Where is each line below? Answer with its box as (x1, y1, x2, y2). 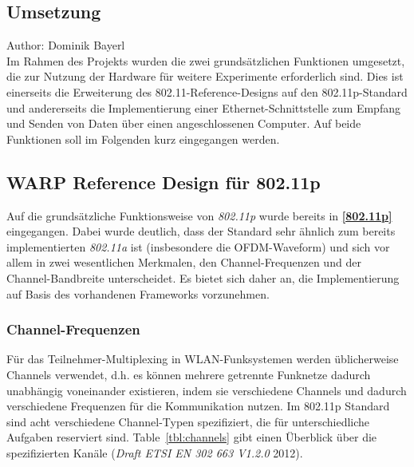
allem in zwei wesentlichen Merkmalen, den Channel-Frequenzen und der (6, 254, 361, 271)
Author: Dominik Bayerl (6, 37, 125, 53)
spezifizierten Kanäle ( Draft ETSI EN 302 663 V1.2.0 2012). (6, 444, 303, 461)
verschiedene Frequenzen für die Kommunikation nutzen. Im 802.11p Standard (6, 398, 390, 414)
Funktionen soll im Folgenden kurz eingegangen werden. (6, 130, 280, 147)
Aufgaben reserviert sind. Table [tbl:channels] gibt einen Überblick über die (6, 429, 377, 445)
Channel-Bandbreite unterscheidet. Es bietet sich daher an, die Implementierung (6, 269, 400, 286)
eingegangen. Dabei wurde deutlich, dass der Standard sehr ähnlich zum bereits (6, 223, 396, 239)
